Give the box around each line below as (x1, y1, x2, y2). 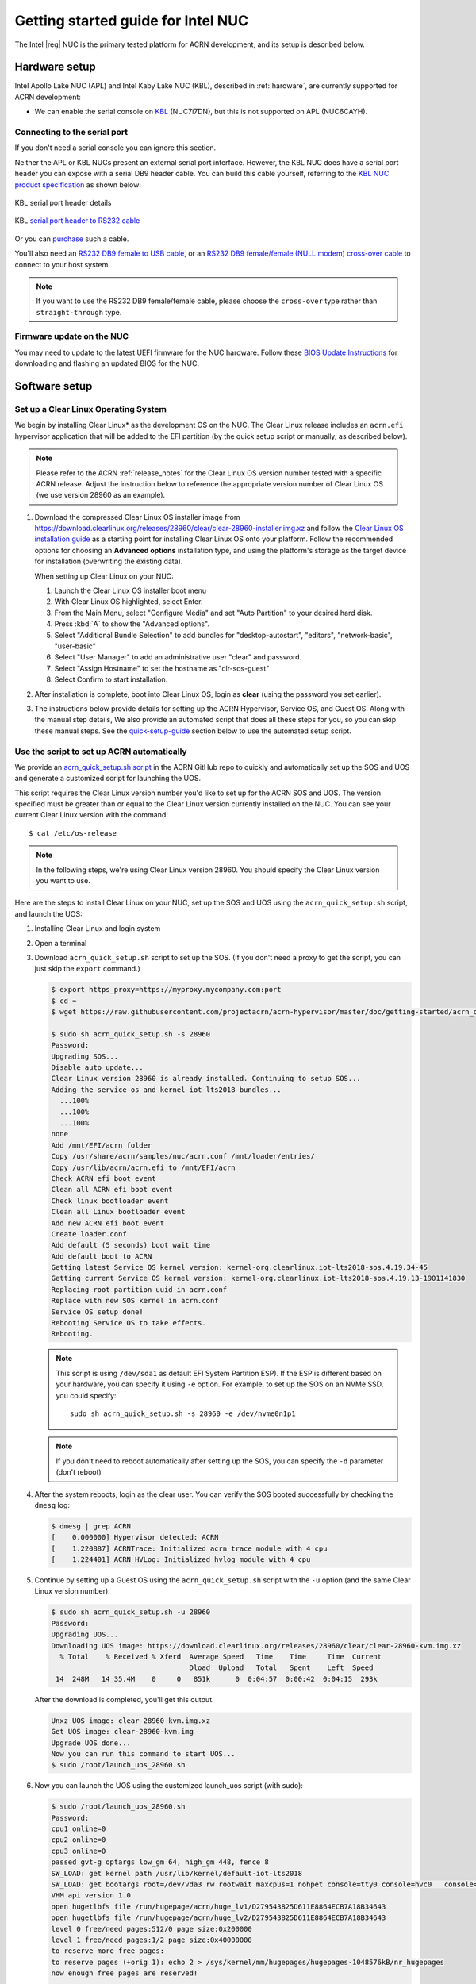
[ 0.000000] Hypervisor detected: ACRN (51, 1532, 219, 1542)
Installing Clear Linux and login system (34, 924, 161, 933)
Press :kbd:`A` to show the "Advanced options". (54, 619, 210, 629)
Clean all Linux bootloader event (51, 1207, 186, 1217)
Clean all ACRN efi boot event (51, 1185, 174, 1194)
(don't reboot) (56, 1467, 102, 1477)
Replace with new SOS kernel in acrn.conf (51, 1296, 219, 1305)
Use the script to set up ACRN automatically (14, 746, 187, 757)
